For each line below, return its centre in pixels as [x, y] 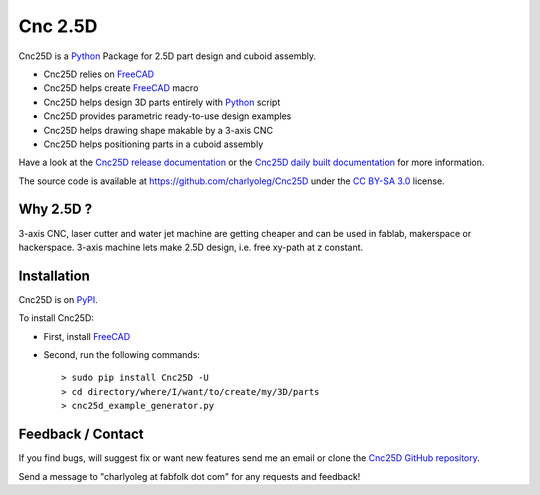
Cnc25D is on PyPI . [58, 299]
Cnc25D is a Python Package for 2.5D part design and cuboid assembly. [167, 56]
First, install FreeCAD [87, 336]
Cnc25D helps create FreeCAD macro [121, 88]
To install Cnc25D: [56, 318]
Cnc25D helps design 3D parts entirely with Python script [162, 102]
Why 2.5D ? [55, 209]
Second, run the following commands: [121, 355]
